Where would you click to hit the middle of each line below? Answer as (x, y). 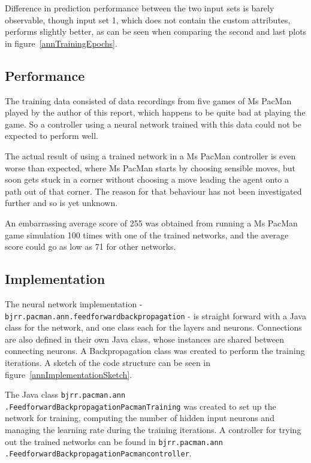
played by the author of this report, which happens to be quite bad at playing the (155, 112)
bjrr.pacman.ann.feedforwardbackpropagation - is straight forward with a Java (155, 315)
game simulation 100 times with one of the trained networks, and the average (147, 234)
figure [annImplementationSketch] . (69, 374)
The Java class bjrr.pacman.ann (65, 394)
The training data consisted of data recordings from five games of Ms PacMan (148, 100)
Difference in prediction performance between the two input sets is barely (140, 8)
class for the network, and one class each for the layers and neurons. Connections (153, 327)
